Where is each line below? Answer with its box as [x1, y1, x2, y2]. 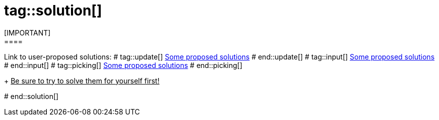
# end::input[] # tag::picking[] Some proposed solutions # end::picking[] [4, 60, 243, 69]
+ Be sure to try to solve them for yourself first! [4, 76, 160, 85]
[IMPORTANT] [4, 28, 51, 37]
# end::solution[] [4, 91, 59, 100]
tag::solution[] [4, 2, 102, 19]
